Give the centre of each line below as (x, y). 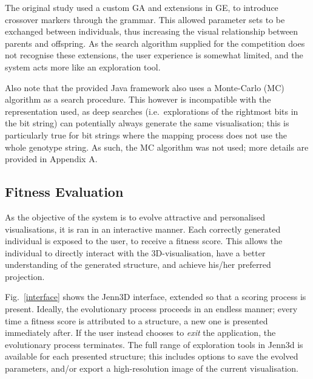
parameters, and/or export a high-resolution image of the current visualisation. (152, 368)
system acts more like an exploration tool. (83, 67)
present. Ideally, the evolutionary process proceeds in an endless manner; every (151, 309)
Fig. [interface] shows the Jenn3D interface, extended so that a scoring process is (156, 297)
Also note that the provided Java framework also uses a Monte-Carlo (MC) (145, 87)
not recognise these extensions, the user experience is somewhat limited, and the (154, 55)
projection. (25, 276)
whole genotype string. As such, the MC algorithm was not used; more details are (157, 147)
